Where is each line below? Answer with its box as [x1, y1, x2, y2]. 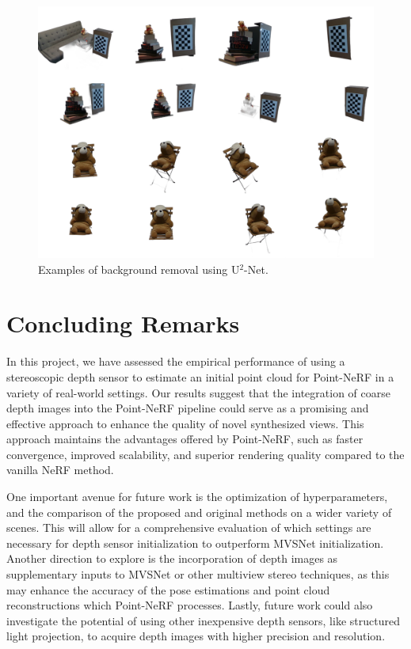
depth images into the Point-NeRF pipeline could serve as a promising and [6, 400, 369, 416]
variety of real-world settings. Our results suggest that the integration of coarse [6, 384, 390, 400]
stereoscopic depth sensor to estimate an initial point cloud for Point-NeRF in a [6, 368, 394, 385]
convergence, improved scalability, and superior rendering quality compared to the [6, 446, 405, 462]
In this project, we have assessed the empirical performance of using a [6, 353, 345, 370]
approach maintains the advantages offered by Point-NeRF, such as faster [6, 431, 363, 447]
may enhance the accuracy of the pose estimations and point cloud [6, 581, 330, 598]
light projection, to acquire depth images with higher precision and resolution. [6, 628, 386, 644]
